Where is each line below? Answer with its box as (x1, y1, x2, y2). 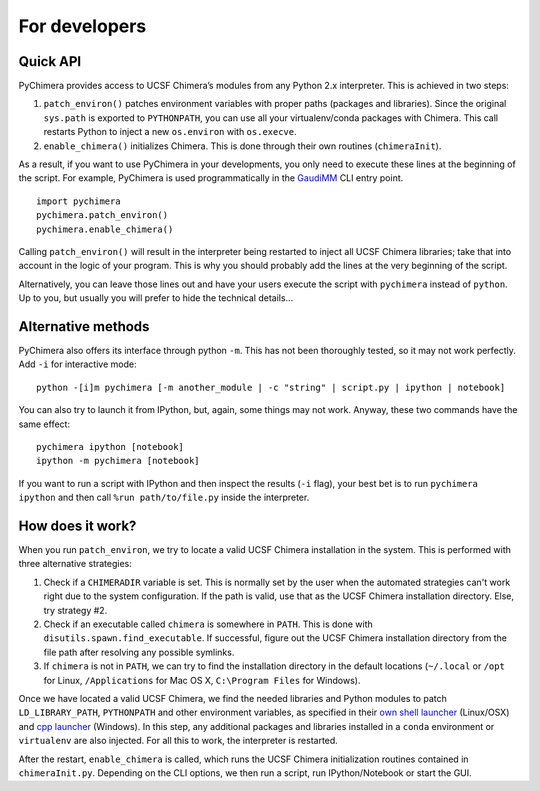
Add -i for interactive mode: (18, 358, 137, 370)
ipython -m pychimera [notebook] (36, 455, 200, 467)
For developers (18, 15, 147, 37)
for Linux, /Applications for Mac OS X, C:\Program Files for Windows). (43, 674, 361, 686)
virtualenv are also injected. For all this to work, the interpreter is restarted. (18, 735, 339, 747)
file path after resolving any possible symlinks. (43, 646, 235, 658)
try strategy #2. (43, 604, 108, 616)
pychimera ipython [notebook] (36, 441, 185, 452)
